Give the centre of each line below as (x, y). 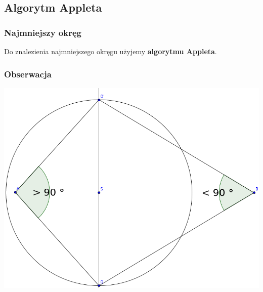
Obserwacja (28, 74)
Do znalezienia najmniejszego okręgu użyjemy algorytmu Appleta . (111, 51)
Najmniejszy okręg (43, 32)
